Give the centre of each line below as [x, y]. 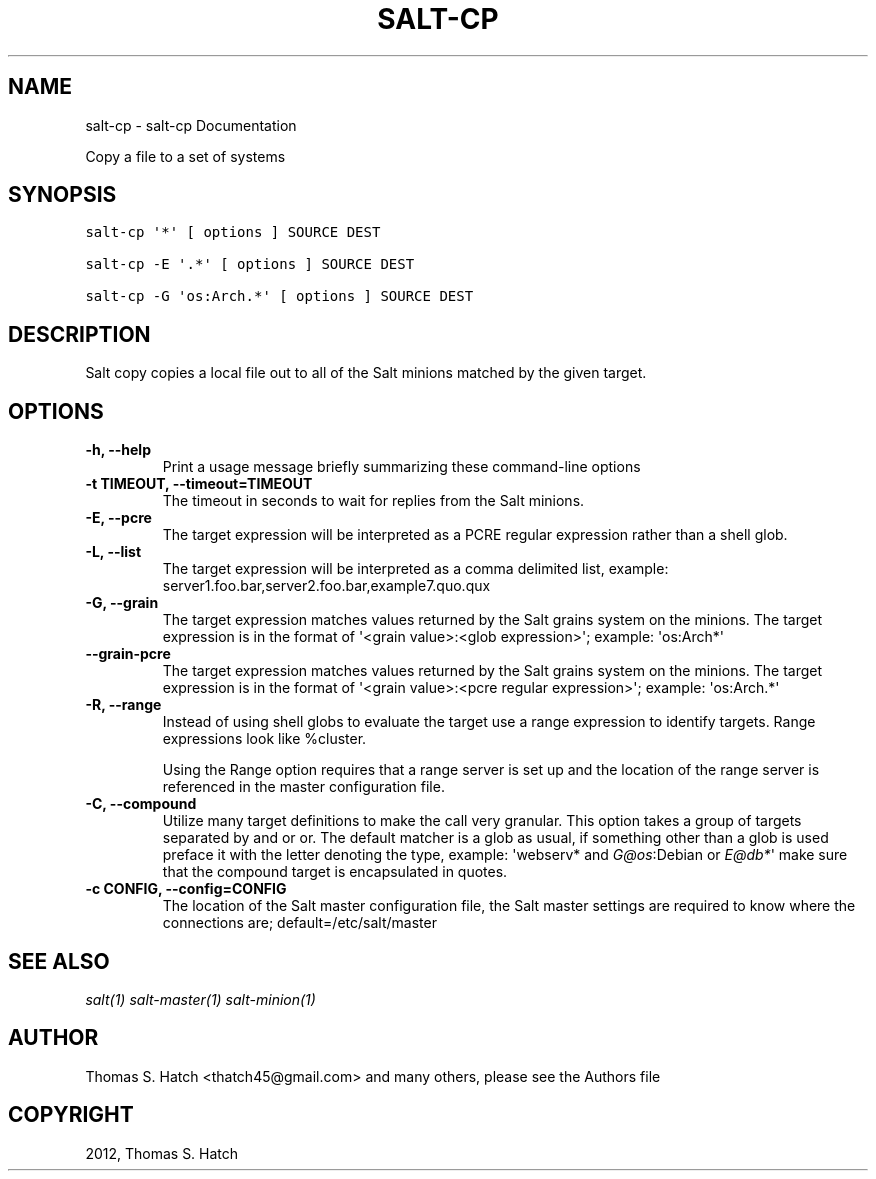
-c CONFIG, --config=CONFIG [186, 889]
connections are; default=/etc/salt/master [299, 923]
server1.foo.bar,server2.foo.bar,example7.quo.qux [326, 586]
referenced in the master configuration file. [303, 787]
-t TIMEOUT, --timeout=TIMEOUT [199, 484]
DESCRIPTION [79, 334]
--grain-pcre [128, 654]
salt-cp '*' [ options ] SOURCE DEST [233, 232]
